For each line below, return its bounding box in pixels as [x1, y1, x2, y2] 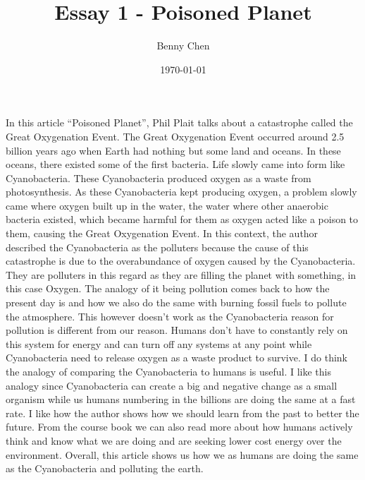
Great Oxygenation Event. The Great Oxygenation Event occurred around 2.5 [6, 128, 345, 143]
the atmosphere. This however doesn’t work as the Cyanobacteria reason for [6, 308, 334, 323]
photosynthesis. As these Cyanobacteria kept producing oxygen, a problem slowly [6, 184, 357, 199]
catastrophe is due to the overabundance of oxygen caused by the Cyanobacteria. [6, 253, 356, 268]
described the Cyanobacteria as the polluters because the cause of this [6, 239, 309, 254]
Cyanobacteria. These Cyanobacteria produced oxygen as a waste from [6, 170, 311, 185]
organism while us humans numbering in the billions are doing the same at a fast [6, 392, 356, 407]
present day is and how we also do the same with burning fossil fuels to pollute [6, 295, 347, 310]
